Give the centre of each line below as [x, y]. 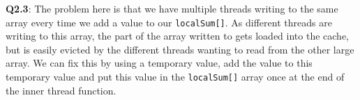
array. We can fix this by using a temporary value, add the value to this [159, 63]
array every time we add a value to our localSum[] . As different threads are [169, 22]
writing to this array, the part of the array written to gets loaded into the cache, [177, 36]
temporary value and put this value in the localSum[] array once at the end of [175, 77]
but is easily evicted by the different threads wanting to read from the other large [180, 49]
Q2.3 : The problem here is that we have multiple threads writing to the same [172, 8]
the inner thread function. [61, 90]
